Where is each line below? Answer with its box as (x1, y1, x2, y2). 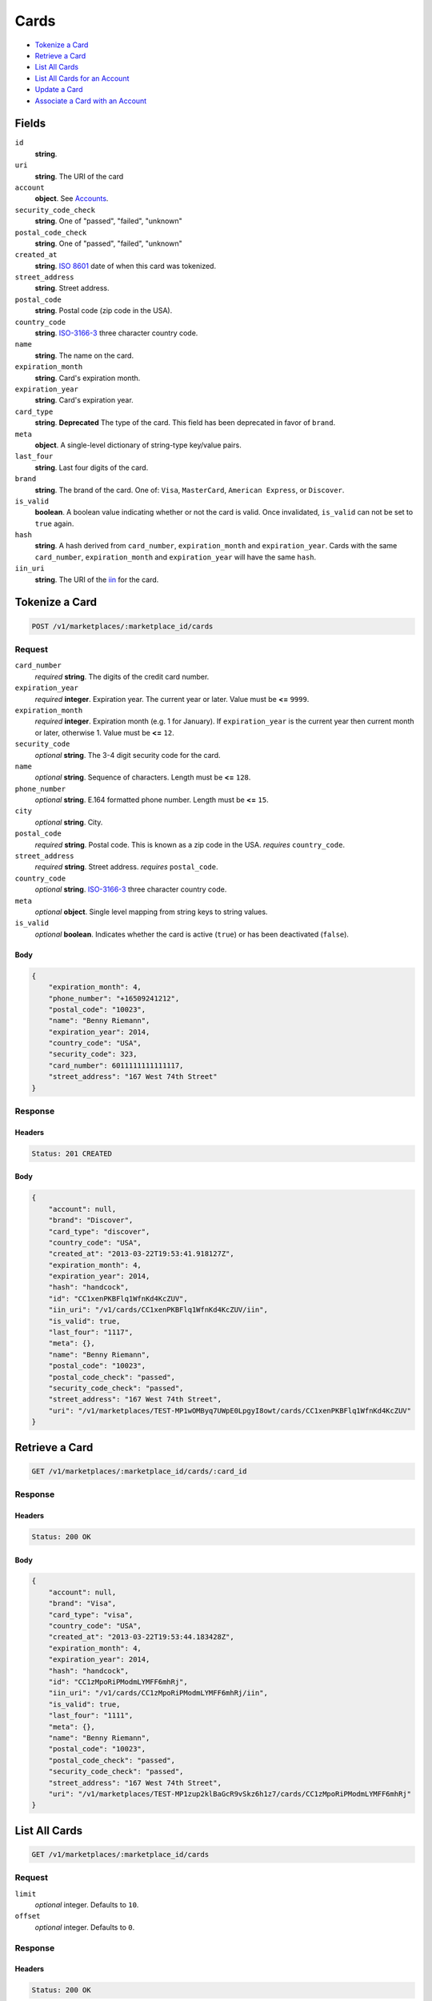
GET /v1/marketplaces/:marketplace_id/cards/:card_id (31, 1466, 247, 1476)
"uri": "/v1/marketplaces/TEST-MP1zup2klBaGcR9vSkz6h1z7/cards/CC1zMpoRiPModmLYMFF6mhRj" (48, 1789, 412, 1798)
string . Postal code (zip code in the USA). (34, 306, 173, 315)
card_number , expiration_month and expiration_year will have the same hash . (34, 552, 317, 562)
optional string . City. (34, 817, 103, 827)
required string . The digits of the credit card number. (34, 672, 210, 681)
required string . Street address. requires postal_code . (34, 862, 219, 872)
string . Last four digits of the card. (34, 463, 149, 472)
